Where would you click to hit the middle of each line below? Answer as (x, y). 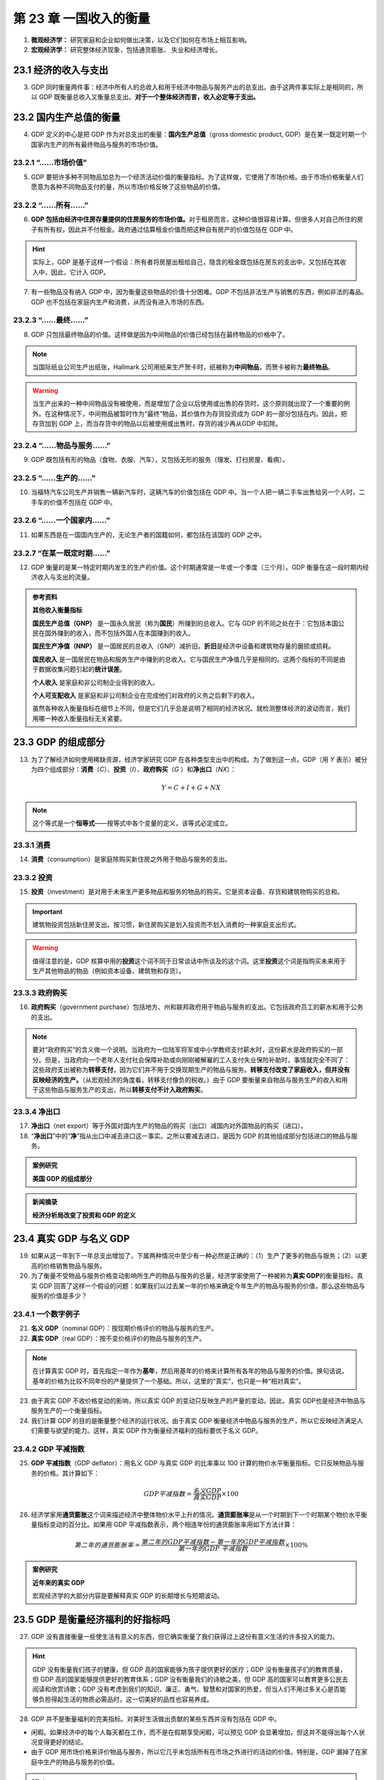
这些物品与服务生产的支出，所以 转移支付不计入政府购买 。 (122, 1090)
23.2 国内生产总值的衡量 (67, 117)
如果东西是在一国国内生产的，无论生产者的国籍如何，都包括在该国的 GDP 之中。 (148, 535)
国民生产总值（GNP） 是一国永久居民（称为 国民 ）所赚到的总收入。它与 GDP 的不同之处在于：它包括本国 (185, 623)
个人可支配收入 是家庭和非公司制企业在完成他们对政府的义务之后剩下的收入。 (145, 695)
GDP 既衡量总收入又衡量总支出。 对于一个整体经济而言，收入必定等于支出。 (149, 97)
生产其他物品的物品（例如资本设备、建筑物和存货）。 (108, 971)
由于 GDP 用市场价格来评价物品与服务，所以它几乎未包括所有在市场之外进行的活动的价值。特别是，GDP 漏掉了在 (196, 1752)
